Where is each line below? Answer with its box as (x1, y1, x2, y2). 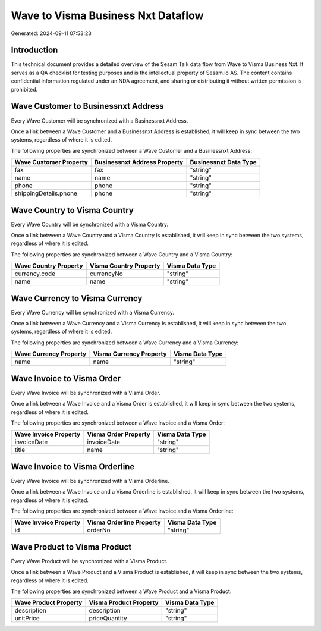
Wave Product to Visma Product (11, 542, 132, 552)
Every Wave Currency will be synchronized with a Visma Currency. (11, 309, 175, 316)
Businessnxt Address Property (94, 158, 184, 167)
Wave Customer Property (14, 158, 89, 167)
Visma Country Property (89, 262, 160, 270)
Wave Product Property (14, 598, 83, 607)
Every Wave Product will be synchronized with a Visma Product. (11, 557, 168, 564)
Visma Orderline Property (87, 518, 161, 526)
